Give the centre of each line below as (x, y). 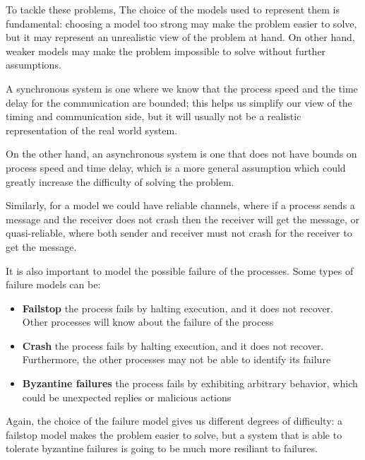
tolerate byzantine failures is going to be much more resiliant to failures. (162, 448)
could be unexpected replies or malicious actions (127, 397)
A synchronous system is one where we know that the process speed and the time (182, 88)
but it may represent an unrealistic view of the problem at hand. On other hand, (180, 37)
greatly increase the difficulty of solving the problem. (120, 181)
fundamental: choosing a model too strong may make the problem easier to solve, (181, 23)
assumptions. (34, 65)
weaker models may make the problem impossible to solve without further (166, 51)
